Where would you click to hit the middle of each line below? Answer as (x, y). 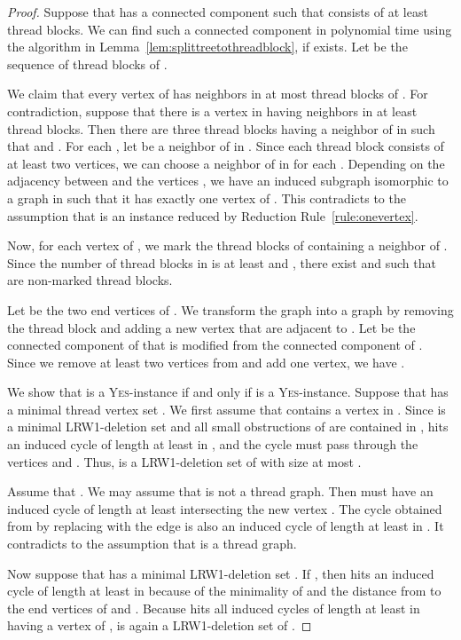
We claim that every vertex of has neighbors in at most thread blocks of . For (218, 94)
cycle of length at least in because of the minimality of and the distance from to (224, 591)
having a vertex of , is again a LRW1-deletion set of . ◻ (160, 625)
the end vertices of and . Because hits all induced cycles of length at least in (214, 608)
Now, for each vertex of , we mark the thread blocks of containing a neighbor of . (227, 245)
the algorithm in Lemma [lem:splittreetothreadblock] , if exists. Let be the (207, 47)
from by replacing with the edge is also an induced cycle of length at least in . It (226, 526)
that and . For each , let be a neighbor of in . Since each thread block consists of (226, 146)
